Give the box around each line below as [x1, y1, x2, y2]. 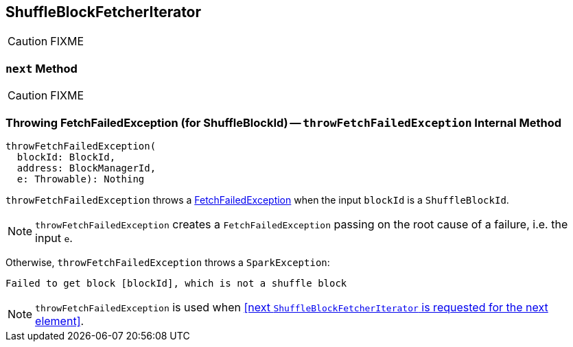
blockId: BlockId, [16, 151, 116, 163]
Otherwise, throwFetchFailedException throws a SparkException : [5, 256, 330, 268]
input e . [35, 230, 73, 245]
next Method [5, 61, 78, 75]
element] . [35, 313, 84, 328]
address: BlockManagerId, [16, 162, 156, 173]
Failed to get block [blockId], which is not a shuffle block [5, 277, 347, 289]
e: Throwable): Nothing [16, 173, 145, 184]
